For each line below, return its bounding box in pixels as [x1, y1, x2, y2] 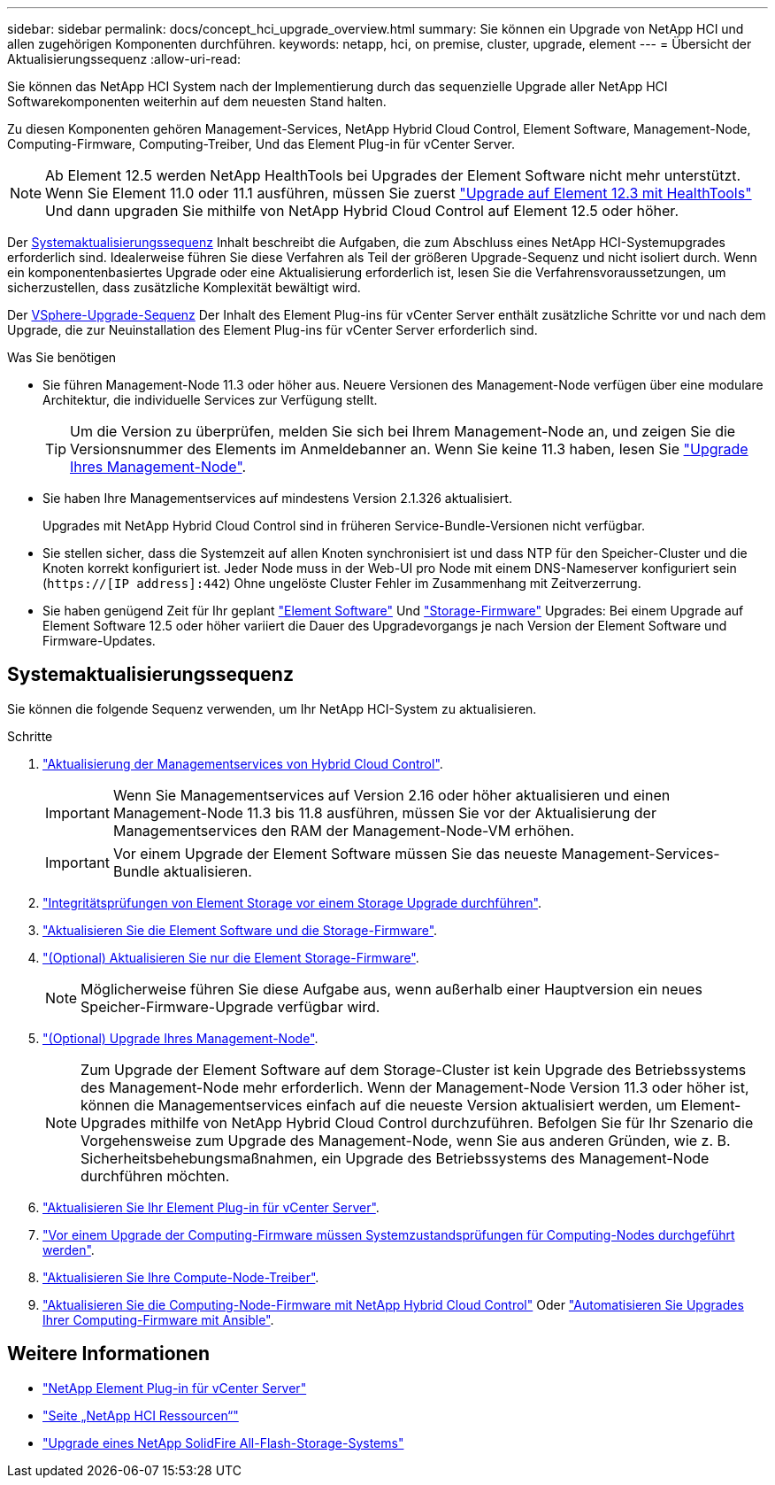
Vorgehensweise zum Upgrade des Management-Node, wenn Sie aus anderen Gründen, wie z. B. [81, 1131, 731, 1149]
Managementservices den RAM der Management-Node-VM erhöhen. [112, 821, 575, 839]
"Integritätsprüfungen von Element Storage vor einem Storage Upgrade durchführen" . [42, 894, 541, 910]
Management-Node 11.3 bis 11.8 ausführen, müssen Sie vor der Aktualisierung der [112, 803, 656, 822]
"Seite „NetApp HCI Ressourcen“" [42, 1407, 239, 1423]
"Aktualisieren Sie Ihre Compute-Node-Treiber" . [42, 1269, 319, 1285]
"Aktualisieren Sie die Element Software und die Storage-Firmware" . [42, 922, 438, 938]
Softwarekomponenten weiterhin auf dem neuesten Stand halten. [7, 94, 387, 109]
